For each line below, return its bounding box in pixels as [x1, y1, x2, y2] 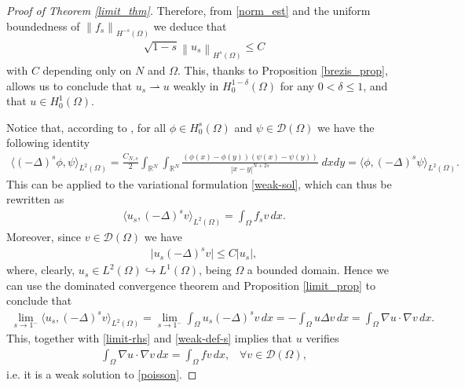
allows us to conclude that [6, 77, 132, 93]
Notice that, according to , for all [6, 119, 167, 135]
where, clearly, [6, 262, 75, 278]
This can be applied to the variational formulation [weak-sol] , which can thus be [6, 175, 392, 192]
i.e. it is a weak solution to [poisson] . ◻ [6, 365, 197, 382]
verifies [306, 330, 339, 346]
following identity [6, 134, 90, 151]
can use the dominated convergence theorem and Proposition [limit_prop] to [6, 276, 375, 293]
